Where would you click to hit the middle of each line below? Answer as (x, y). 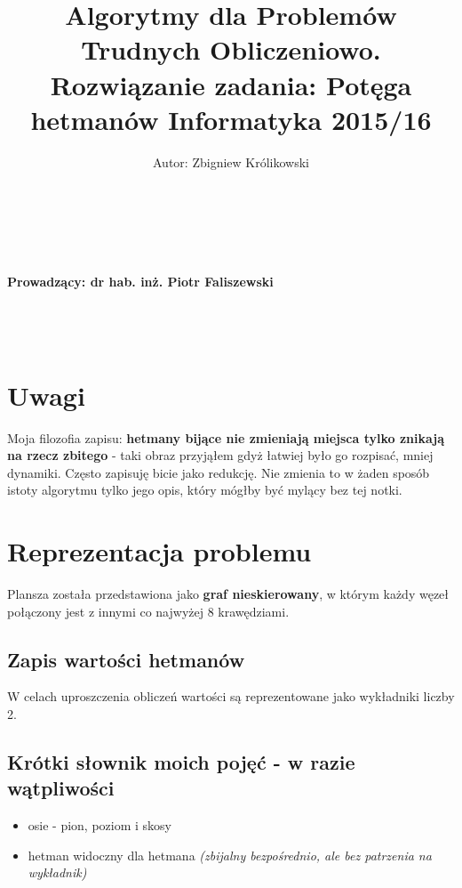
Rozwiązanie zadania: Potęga (231, 84)
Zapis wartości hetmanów (126, 659)
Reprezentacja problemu (159, 551)
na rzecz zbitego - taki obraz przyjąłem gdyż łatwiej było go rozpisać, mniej (220, 455)
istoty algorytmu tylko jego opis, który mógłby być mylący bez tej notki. (205, 490)
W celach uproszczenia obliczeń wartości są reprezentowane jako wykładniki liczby (231, 696)
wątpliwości (61, 788)
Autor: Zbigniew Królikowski (231, 161)
